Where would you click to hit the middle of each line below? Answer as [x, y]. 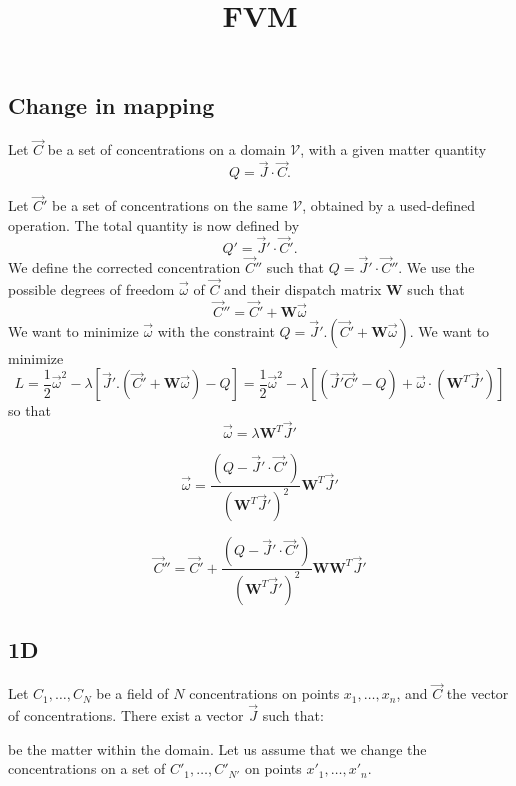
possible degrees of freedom [91, 288]
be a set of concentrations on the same [170, 205]
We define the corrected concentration [124, 267]
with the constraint [216, 330]
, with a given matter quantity [393, 149]
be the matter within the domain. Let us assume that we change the [217, 748]
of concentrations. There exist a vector [126, 715]
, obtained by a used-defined [389, 205]
